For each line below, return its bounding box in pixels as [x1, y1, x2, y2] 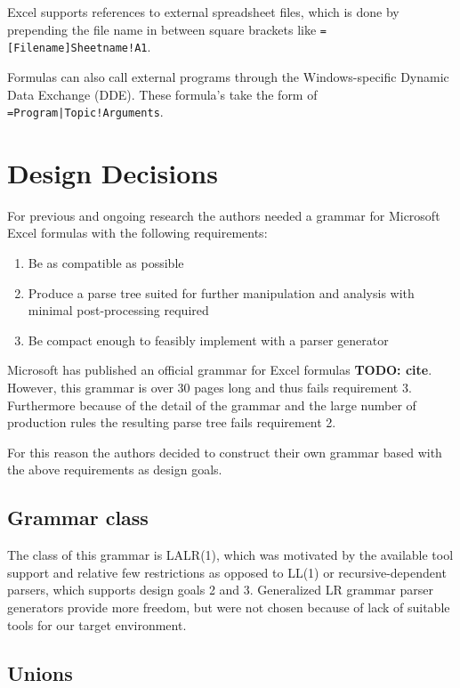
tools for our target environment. [7, 615, 187, 634]
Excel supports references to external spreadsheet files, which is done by [7, 3, 399, 20]
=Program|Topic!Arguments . [7, 102, 164, 121]
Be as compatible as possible [28, 254, 184, 272]
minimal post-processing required [28, 301, 209, 320]
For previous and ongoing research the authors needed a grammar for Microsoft [7, 206, 440, 224]
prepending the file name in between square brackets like [7, 20, 317, 38]
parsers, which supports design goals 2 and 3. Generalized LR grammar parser [7, 580, 433, 599]
